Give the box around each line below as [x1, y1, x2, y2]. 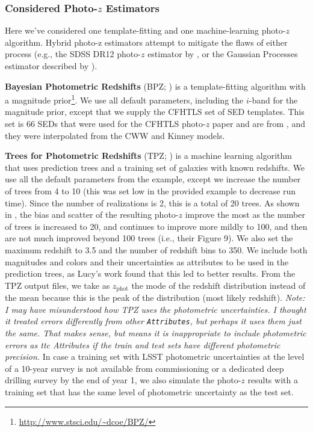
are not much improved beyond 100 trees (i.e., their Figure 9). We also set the [5, 232, 293, 244]
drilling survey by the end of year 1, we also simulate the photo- [5, 374, 241, 386]
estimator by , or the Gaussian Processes [147, 48, 298, 60]
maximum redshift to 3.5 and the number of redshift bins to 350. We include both [5, 243, 308, 256]
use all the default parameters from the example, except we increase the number [5, 173, 301, 185]
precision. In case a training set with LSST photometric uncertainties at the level [5, 350, 305, 363]
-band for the [249, 93, 298, 106]
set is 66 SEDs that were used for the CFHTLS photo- [5, 117, 206, 130]
